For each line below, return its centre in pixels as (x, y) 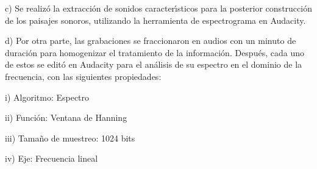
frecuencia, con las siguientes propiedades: (83, 76)
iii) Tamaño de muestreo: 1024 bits (70, 138)
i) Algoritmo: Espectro (47, 97)
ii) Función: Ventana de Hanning (66, 117)
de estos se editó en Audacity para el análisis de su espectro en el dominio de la (154, 64)
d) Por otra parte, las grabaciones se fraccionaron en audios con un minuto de (151, 41)
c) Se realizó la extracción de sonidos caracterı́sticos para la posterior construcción (158, 8)
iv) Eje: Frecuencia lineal (52, 158)
